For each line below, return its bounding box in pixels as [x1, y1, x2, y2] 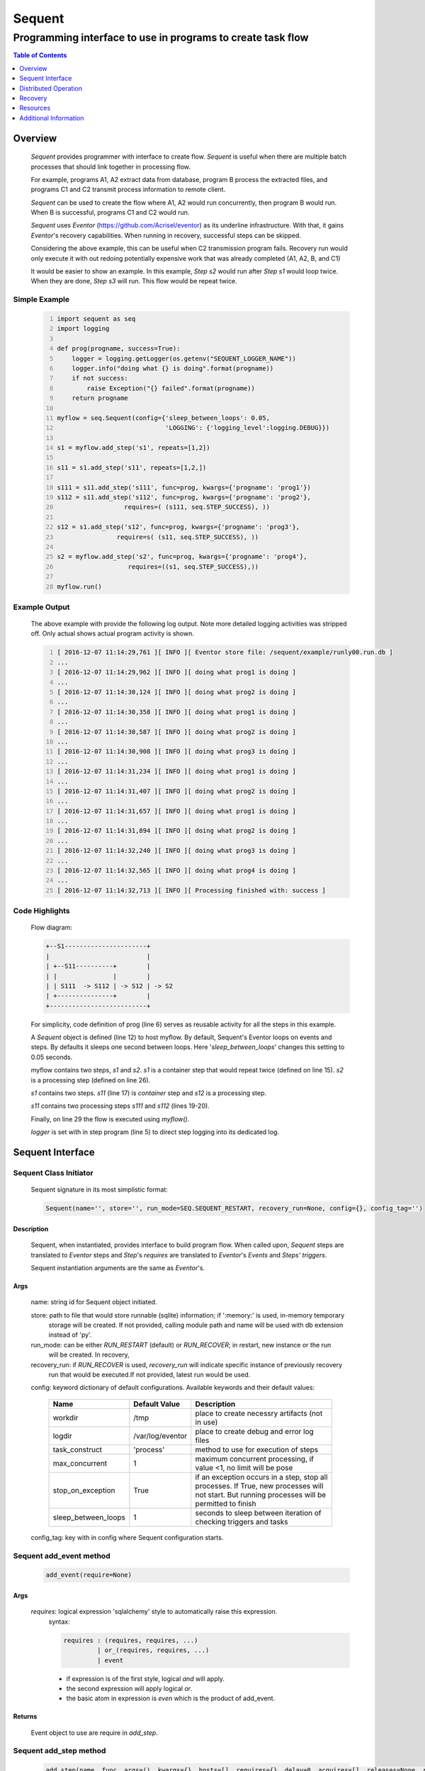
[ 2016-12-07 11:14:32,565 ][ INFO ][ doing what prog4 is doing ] [57, 866, 297, 875]
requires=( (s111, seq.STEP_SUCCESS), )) [124, 503, 271, 511]
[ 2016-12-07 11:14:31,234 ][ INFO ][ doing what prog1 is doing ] [57, 767, 297, 776]
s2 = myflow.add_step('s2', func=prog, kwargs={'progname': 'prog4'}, [57, 553, 307, 561]
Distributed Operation [19, 84, 83, 92]
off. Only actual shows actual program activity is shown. [30, 629, 194, 638]
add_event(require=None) [45, 1571, 132, 1579]
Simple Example [13, 295, 70, 305]
